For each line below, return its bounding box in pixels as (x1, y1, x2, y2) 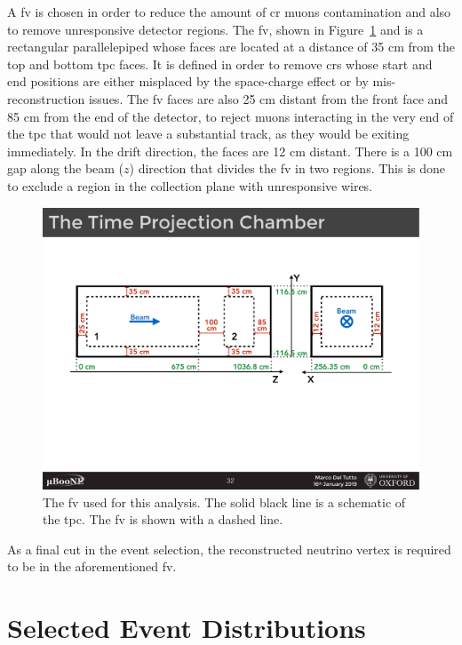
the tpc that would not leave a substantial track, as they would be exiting (7, 124, 410, 143)
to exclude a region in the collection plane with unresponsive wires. (7, 176, 373, 195)
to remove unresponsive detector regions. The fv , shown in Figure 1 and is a (7, 20, 424, 38)
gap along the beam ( (7, 159, 124, 178)
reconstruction (7, 89, 85, 107)
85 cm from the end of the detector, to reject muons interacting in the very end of (7, 107, 454, 125)
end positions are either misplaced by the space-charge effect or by (7, 72, 369, 91)
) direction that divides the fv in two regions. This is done (129, 159, 446, 178)
